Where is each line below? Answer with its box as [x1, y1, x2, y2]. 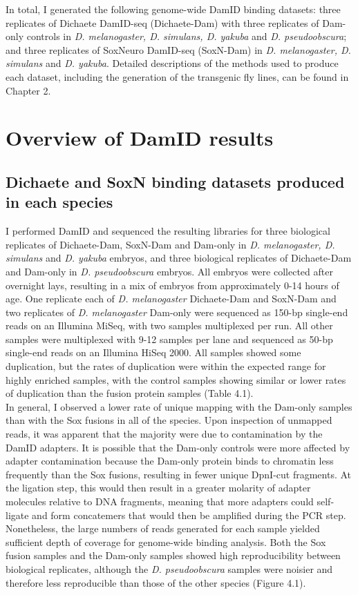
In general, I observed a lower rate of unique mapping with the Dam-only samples [6, 399, 352, 413]
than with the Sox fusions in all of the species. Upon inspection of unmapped [6, 413, 332, 427]
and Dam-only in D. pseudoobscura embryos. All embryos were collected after [6, 264, 333, 278]
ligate [6, 507, 29, 522]
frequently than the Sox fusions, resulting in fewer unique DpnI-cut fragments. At [6, 467, 352, 481]
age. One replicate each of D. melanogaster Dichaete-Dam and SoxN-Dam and [6, 291, 337, 306]
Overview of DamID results [6, 124, 274, 152]
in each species [6, 191, 113, 213]
